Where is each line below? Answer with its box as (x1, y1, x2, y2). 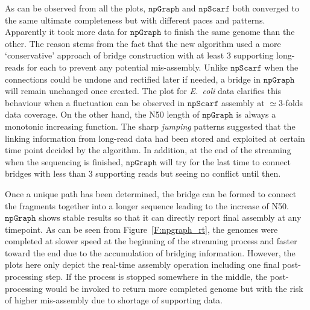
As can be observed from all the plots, (5, 2, 146, 14)
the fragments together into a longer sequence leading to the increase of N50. (5, 199, 289, 212)
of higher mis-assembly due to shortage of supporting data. (5, 294, 223, 306)
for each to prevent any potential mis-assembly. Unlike (27, 60, 228, 73)
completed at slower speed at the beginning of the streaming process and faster (5, 235, 297, 247)
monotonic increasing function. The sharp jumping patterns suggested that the (5, 119, 296, 132)
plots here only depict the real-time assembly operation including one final (5, 258, 280, 271)
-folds (282, 96, 303, 109)
